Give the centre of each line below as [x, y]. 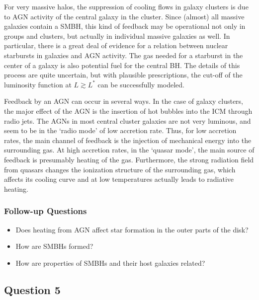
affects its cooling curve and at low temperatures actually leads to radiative [119, 179]
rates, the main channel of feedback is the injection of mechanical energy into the [128, 140]
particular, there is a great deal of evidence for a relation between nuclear [116, 45]
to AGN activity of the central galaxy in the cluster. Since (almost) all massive [124, 16]
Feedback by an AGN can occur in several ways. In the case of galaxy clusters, [124, 101]
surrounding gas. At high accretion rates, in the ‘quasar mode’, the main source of [129, 150]
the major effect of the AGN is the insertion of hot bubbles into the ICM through [128, 111]
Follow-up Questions [45, 211]
